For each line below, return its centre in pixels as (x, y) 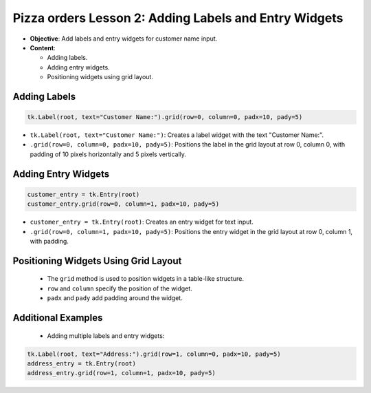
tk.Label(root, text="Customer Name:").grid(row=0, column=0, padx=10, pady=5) (165, 117)
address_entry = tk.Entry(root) (82, 364)
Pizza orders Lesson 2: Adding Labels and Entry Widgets (178, 18)
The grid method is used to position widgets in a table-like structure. (145, 279)
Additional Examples (58, 318)
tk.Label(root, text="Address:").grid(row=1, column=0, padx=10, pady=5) (154, 354)
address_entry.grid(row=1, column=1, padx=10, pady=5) (121, 373)
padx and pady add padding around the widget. (115, 298)
